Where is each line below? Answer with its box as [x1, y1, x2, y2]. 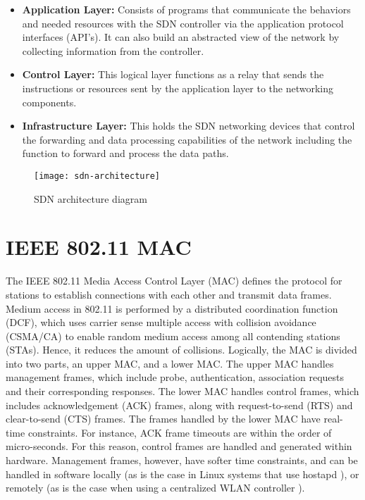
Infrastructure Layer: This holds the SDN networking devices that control [22, 118, 355, 133]
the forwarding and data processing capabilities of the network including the [22, 132, 352, 146]
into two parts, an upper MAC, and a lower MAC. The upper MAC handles [6, 356, 334, 370]
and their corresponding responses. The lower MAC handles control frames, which [6, 384, 359, 399]
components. [22, 94, 77, 109]
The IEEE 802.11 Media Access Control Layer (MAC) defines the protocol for [6, 273, 342, 288]
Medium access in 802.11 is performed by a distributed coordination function [6, 301, 338, 315]
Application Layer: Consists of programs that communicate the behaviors [22, 2, 351, 16]
